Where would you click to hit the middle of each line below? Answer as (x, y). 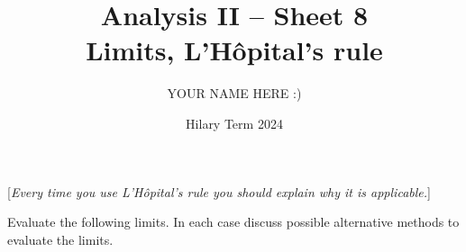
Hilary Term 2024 (234, 123)
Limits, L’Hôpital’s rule (234, 50)
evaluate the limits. (60, 239)
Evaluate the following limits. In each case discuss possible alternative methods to (233, 222)
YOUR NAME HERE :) (234, 93)
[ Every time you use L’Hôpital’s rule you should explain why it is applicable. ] (219, 191)
